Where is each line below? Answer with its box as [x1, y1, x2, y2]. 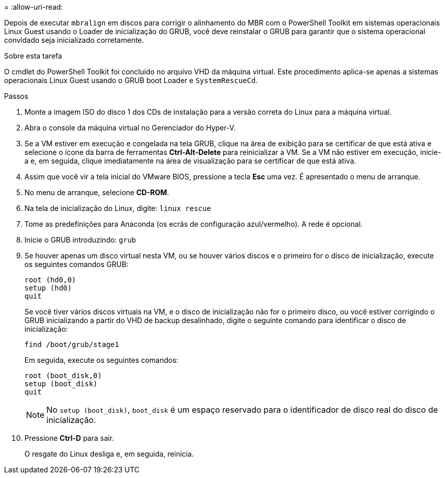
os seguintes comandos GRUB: [24, 260, 128, 269]
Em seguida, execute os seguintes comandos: [24, 356, 178, 364]
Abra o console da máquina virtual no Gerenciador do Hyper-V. [24, 123, 236, 132]
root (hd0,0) [24, 276, 76, 284]
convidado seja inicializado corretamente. [4, 36, 144, 44]
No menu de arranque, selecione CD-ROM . [24, 188, 169, 197]
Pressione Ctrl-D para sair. [24, 434, 114, 442]
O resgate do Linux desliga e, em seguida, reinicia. [24, 449, 194, 458]
